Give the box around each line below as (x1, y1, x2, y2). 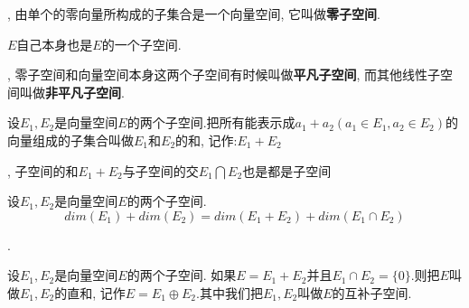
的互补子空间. (332, 283, 412, 302)
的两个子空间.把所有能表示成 (127, 113, 295, 132)
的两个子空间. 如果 (127, 266, 237, 285)
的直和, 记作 (54, 283, 126, 302)
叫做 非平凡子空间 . (19, 82, 125, 101)
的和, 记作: (175, 130, 238, 149)
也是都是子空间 (242, 161, 332, 180)
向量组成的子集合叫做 (7, 130, 134, 149)
